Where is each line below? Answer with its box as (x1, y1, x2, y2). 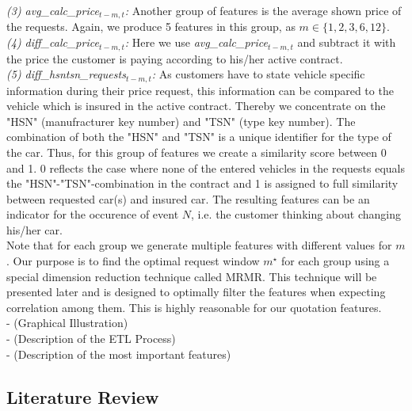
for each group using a (280, 253, 390, 269)
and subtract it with (297, 34, 396, 51)
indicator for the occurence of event (6, 206, 179, 223)
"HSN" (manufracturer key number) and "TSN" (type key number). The (6, 112, 356, 129)
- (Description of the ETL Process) (6, 330, 176, 347)
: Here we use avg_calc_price (124, 34, 268, 51)
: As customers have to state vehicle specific (151, 66, 365, 82)
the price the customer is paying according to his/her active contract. (6, 50, 343, 67)
